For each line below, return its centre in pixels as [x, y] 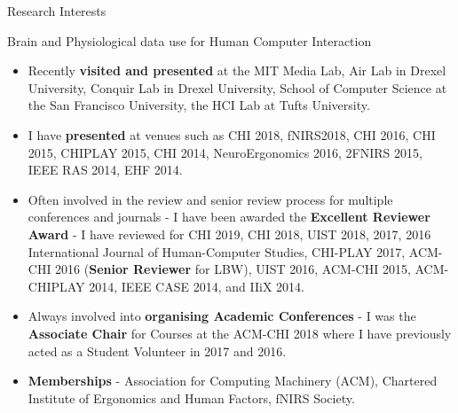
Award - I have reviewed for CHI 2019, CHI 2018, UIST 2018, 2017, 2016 [229, 234]
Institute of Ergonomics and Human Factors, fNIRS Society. [191, 397]
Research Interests [57, 11]
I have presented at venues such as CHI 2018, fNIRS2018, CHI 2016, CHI [232, 134]
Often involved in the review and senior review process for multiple [210, 199]
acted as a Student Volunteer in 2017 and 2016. [157, 351]
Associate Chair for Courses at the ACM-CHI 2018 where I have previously [240, 333]
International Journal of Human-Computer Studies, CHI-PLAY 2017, [217, 251]
